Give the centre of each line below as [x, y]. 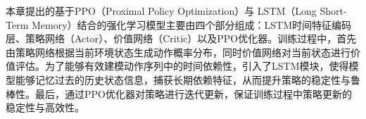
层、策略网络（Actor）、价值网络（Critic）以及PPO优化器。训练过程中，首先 [181, 38]
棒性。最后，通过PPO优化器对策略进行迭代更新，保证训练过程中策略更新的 [179, 93]
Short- [333, 11]
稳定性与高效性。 [45, 107]
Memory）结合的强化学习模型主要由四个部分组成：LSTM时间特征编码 [191, 24]
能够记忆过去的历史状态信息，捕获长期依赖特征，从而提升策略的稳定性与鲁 [188, 79]
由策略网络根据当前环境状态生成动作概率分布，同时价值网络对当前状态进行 [178, 52]
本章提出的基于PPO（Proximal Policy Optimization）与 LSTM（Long [161, 11]
